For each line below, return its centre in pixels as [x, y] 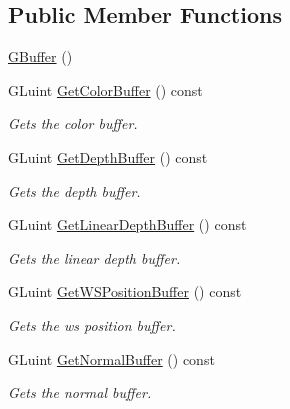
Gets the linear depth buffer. [94, 257]
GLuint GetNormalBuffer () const [111, 358]
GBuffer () [40, 56]
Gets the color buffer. [73, 123]
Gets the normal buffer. [80, 392]
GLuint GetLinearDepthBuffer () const [127, 224]
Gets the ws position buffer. [92, 324]
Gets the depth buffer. [74, 190]
